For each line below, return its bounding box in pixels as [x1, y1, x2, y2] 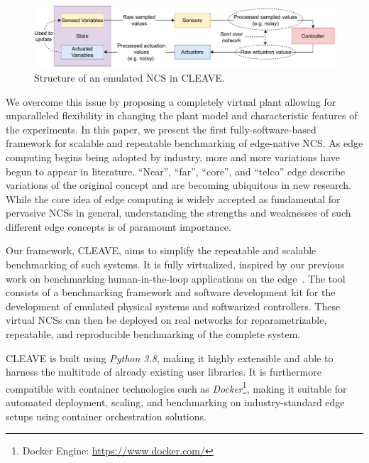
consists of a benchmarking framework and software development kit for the [6, 285, 336, 300]
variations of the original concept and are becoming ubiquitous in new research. [6, 178, 351, 192]
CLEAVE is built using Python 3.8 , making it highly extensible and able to [6, 350, 334, 365]
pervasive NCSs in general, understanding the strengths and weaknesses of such [6, 205, 351, 220]
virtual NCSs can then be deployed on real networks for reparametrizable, [6, 312, 327, 327]
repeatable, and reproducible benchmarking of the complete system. [6, 327, 301, 342]
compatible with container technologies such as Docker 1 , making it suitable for [6, 378, 347, 396]
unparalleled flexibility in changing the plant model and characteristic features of [6, 108, 358, 123]
